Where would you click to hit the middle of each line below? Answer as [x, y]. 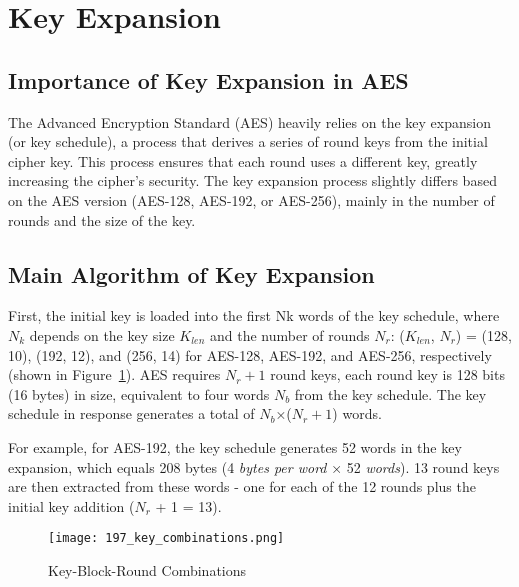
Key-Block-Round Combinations [147, 569]
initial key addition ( [71, 505]
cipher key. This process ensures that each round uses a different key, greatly [243, 160]
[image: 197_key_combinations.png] [166, 538]
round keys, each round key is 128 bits [387, 374]
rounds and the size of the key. [102, 219]
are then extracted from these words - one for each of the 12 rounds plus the [242, 486]
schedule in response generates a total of [131, 413]
